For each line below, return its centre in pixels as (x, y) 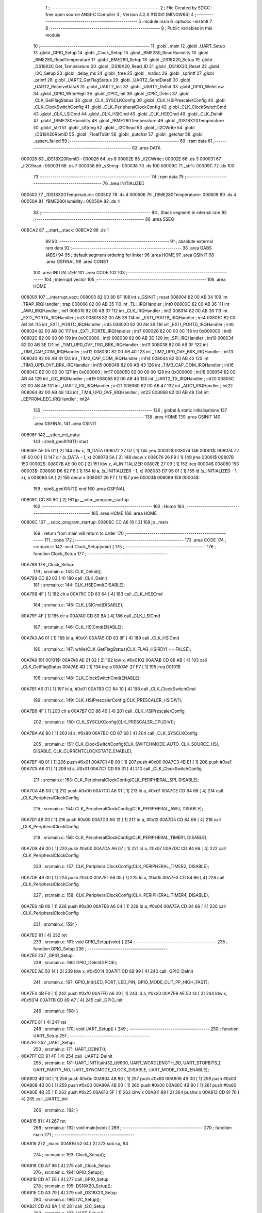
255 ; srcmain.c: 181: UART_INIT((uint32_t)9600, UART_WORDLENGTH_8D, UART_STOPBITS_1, (127, 1063)
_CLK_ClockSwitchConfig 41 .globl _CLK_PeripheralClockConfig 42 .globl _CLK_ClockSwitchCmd (130, 107)
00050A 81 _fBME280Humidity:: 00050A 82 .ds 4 (71, 201)
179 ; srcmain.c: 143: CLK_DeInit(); (67, 571)
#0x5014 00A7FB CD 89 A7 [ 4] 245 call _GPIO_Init (72, 1000)
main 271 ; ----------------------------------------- (84, 1134)
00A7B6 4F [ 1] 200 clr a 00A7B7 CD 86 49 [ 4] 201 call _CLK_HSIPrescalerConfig (103, 711)
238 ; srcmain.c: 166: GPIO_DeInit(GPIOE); (75, 962)
